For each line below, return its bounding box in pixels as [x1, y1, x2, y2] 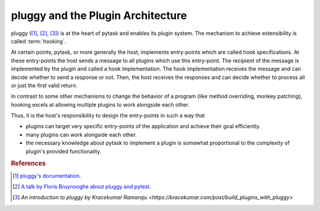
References [11, 159, 46, 168]
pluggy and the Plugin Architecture [11, 9, 187, 22]
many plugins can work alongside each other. [25, 131, 137, 138]
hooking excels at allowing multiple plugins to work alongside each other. [11, 101, 190, 108]
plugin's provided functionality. [25, 148, 102, 155]
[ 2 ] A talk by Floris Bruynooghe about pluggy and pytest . [12, 183, 151, 190]
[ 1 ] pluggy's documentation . [12, 172, 81, 179]
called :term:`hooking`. [11, 37, 66, 44]
